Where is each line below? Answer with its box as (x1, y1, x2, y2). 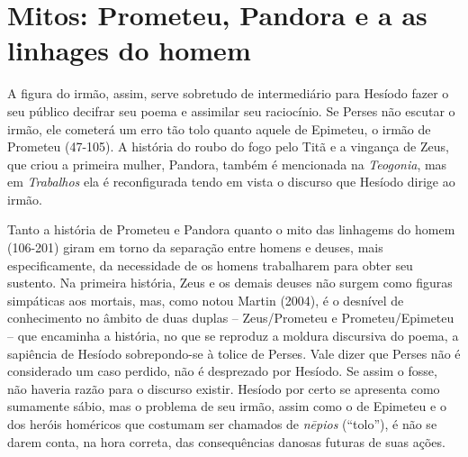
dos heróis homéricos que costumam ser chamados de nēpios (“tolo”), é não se (7, 415, 437, 433)
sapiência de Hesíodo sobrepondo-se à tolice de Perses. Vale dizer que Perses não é (7, 343, 461, 362)
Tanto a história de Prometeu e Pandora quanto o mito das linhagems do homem (7, 220, 455, 239)
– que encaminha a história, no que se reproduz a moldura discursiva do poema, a (7, 326, 459, 345)
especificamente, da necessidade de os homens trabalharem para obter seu (7, 255, 413, 274)
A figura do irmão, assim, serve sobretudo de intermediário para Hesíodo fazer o (7, 84, 449, 103)
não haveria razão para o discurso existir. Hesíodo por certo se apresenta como (7, 379, 440, 398)
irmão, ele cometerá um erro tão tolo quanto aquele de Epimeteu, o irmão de (7, 119, 431, 138)
